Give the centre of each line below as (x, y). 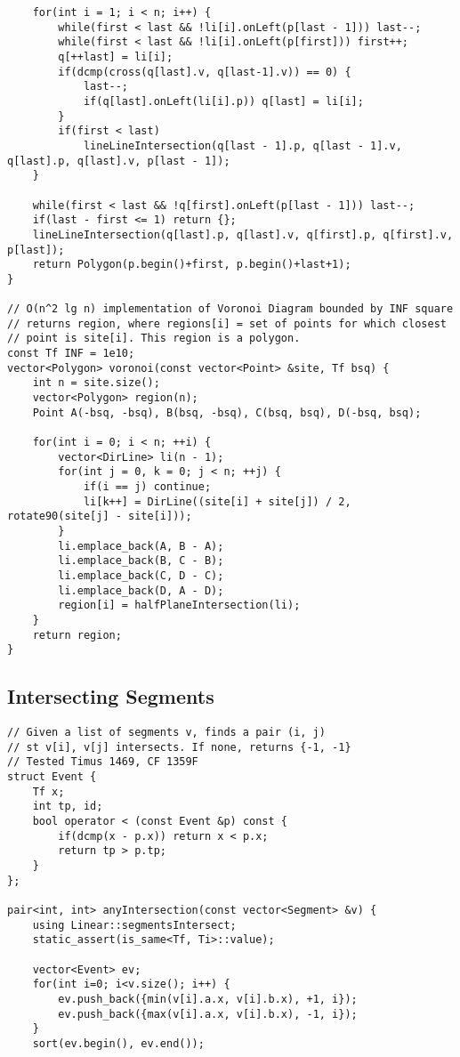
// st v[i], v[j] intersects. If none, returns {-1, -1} (179, 747)
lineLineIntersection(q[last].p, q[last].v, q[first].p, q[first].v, (243, 234)
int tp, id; (68, 807)
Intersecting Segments (111, 696)
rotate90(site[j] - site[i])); (100, 516)
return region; (77, 635)
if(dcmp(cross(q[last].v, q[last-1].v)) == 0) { (205, 72)
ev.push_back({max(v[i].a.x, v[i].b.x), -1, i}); (208, 1014)
